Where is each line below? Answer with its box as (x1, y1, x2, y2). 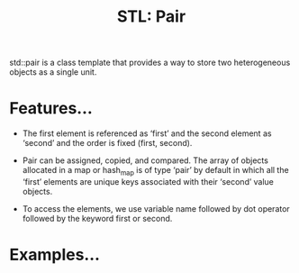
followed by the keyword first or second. (22, 213, 173, 223)
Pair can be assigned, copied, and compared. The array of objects (22, 155, 268, 166)
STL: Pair (116, 6, 186, 27)
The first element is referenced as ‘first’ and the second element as (22, 128, 272, 139)
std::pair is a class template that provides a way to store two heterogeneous (9, 57, 291, 68)
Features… (9, 98, 93, 119)
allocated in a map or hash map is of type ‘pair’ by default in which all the (22, 165, 290, 177)
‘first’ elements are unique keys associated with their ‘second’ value (22, 176, 275, 187)
